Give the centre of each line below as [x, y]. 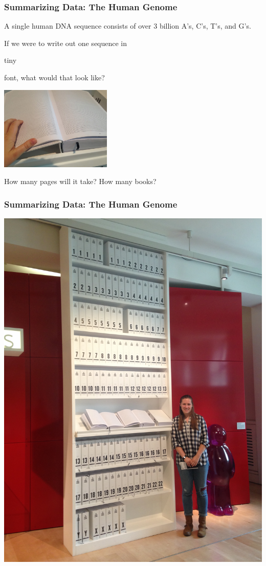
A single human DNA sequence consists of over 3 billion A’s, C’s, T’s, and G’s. [128, 26]
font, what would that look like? [54, 77]
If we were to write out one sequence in [66, 43]
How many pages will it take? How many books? [80, 181]
